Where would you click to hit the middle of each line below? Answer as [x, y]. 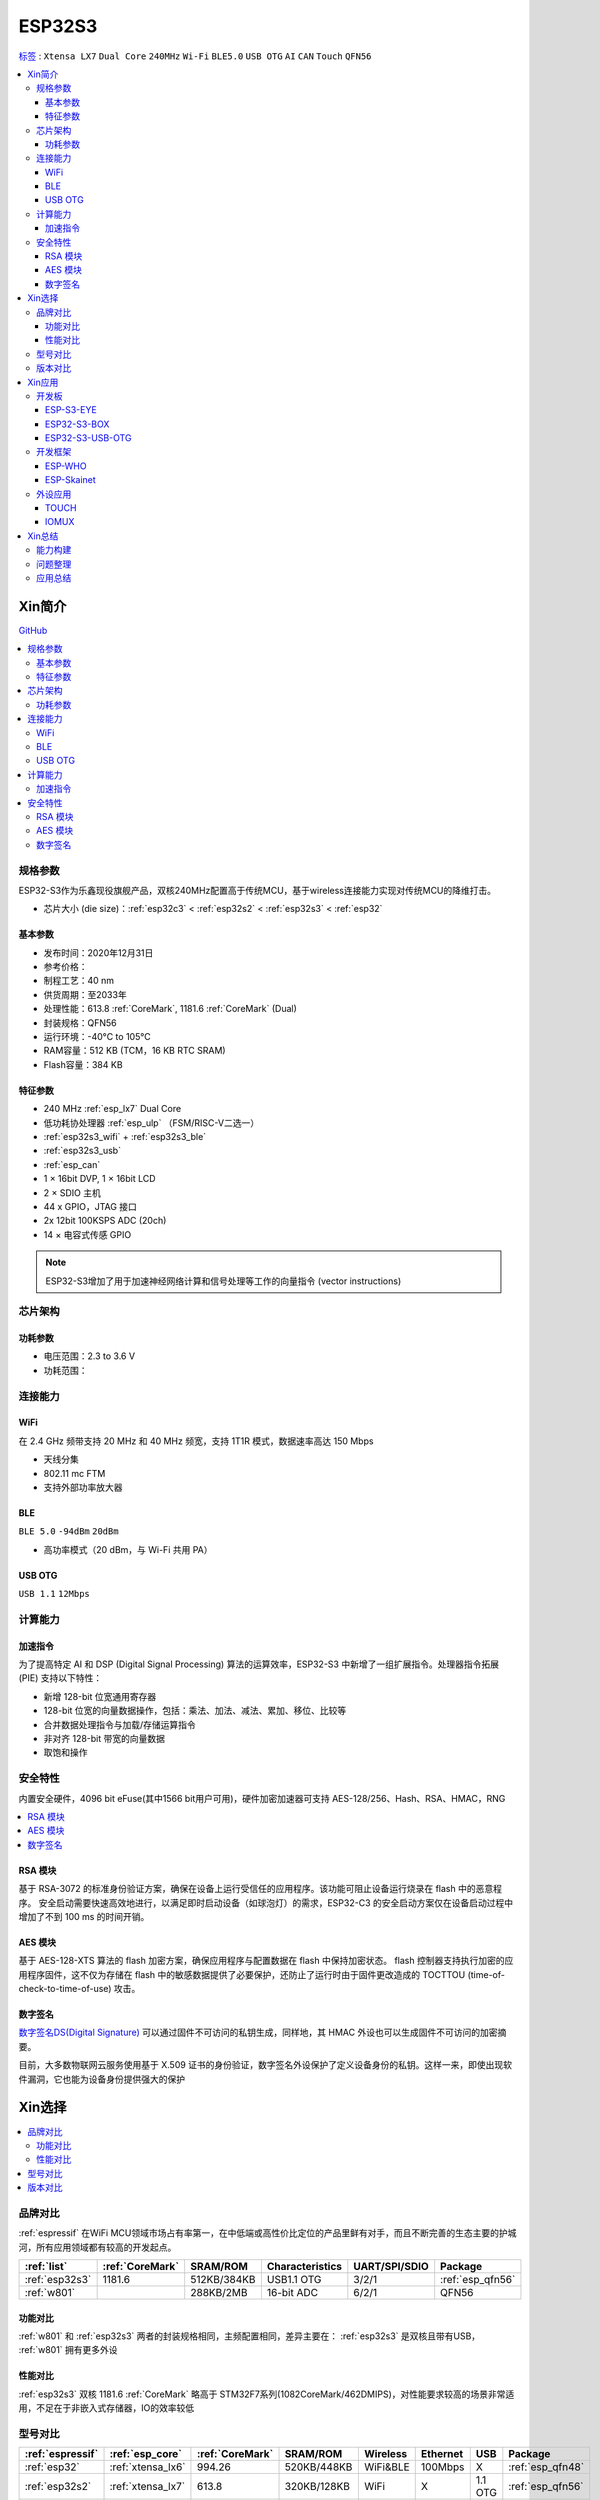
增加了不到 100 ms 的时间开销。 [84, 1916]
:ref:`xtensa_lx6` [147, 2467]
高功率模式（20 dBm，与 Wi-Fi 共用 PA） [128, 1549]
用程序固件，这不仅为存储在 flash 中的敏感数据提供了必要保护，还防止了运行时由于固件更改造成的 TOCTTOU [242, 1974]
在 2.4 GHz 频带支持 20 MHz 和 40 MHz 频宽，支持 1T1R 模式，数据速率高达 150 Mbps [196, 1441]
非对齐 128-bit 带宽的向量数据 [104, 1739]
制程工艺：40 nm [79, 981]
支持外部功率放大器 [83, 1487]
